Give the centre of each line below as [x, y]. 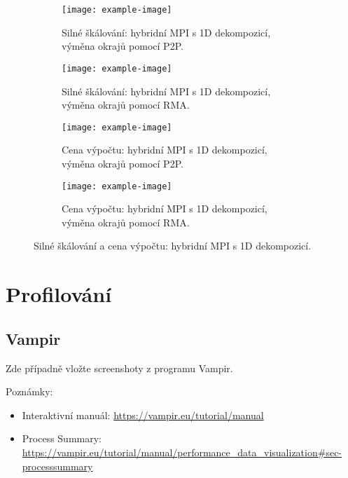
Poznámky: [29, 391]
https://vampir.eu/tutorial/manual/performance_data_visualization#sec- [182, 452]
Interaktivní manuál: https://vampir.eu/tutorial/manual [143, 415]
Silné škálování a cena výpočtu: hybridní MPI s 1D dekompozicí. [173, 246]
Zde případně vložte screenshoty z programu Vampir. [119, 368]
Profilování [59, 294]
